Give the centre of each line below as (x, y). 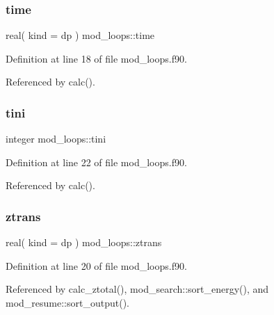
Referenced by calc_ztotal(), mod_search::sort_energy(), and (137, 289)
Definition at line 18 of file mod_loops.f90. (96, 58)
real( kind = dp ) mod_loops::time (80, 35)
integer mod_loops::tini (56, 139)
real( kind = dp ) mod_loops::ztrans (84, 242)
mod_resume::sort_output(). (67, 302)
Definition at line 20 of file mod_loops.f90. (96, 265)
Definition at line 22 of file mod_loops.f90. (96, 162)
